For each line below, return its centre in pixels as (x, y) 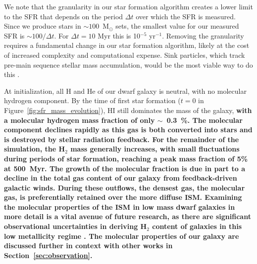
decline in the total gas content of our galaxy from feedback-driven (121, 178)
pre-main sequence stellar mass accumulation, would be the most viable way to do (128, 64)
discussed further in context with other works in (88, 245)
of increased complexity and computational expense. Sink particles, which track (125, 55)
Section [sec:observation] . (48, 255)
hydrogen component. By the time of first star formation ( (92, 100)
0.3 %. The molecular (205, 120)
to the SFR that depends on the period (64, 16)
